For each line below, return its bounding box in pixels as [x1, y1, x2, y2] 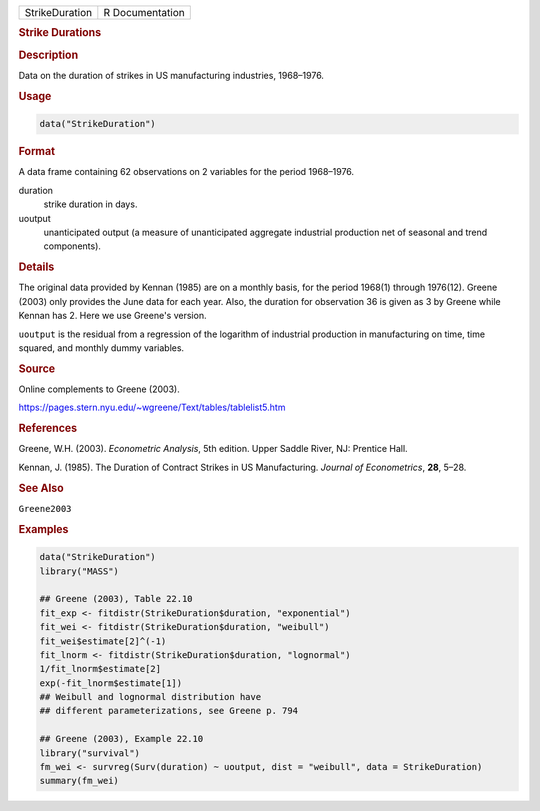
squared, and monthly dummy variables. [18, 341, 185, 354]
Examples [18, 522, 69, 536]
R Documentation [103, 6, 185, 19]
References [18, 421, 78, 435]
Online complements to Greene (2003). [18, 383, 180, 395]
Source [18, 361, 56, 375]
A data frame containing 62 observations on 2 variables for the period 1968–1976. [18, 166, 355, 178]
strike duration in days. [43, 198, 138, 210]
